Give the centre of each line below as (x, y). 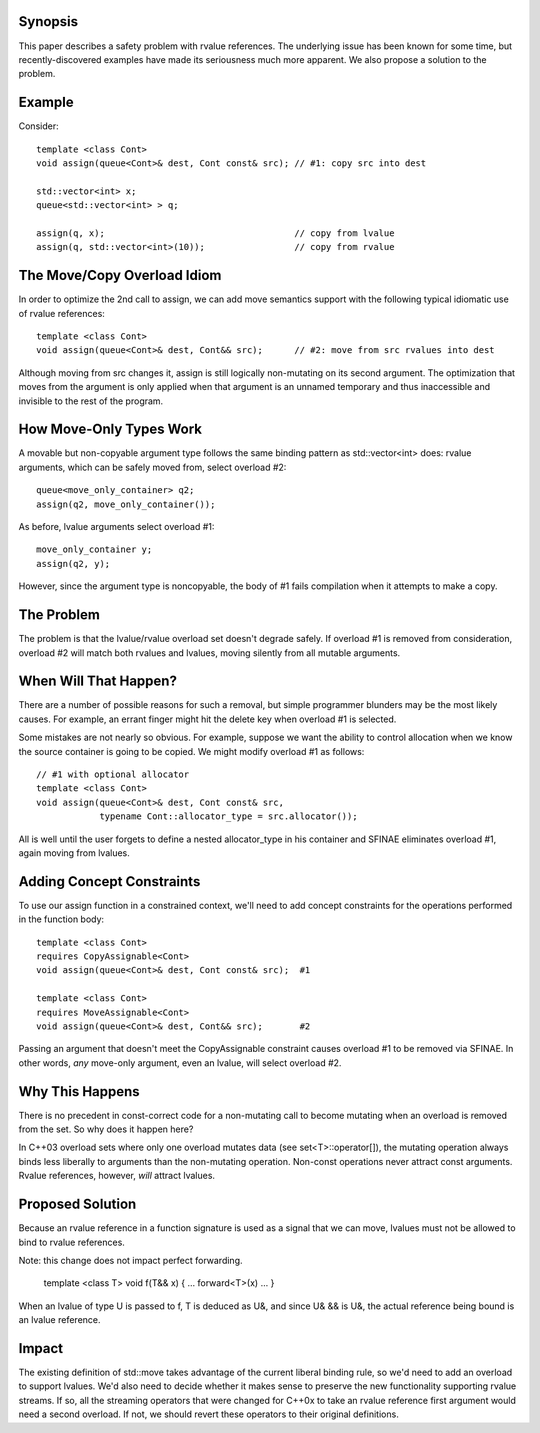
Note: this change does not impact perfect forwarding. (131, 1260)
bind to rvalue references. (71, 1242)
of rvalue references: (61, 313)
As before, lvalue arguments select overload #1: (116, 527)
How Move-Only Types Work (110, 429)
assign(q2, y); (73, 563)
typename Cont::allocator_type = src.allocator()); (229, 816)
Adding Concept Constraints (109, 881)
